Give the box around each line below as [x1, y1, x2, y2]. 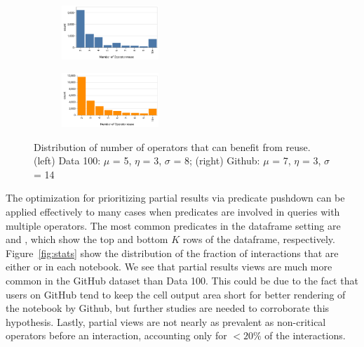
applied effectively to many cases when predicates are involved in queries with [6, 204, 340, 219]
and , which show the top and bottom [6, 232, 168, 247]
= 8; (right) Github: [173, 153, 260, 168]
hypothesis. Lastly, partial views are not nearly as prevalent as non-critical [6, 314, 326, 329]
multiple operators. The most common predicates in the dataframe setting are [6, 218, 341, 233]
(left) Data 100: [34, 153, 101, 168]
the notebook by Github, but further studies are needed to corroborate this [6, 301, 330, 315]
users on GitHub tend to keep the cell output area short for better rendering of [6, 287, 346, 301]
